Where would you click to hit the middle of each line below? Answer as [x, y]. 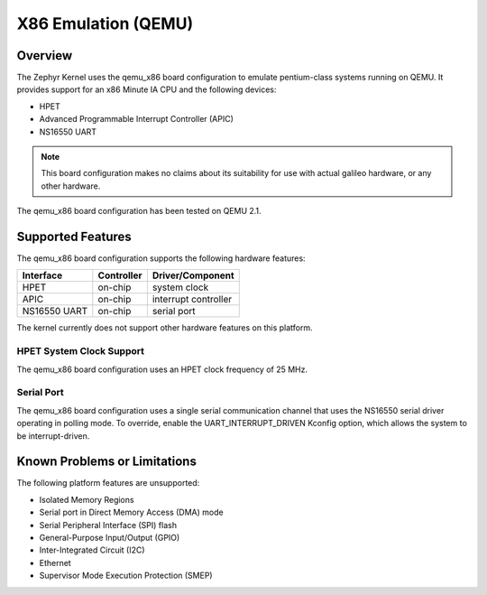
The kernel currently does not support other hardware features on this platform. [165, 328]
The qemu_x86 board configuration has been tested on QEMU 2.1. [139, 211]
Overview [45, 56]
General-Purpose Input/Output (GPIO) [110, 538]
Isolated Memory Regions [87, 499]
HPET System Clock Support [80, 351]
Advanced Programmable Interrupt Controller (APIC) [137, 119]
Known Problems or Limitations [107, 462]
